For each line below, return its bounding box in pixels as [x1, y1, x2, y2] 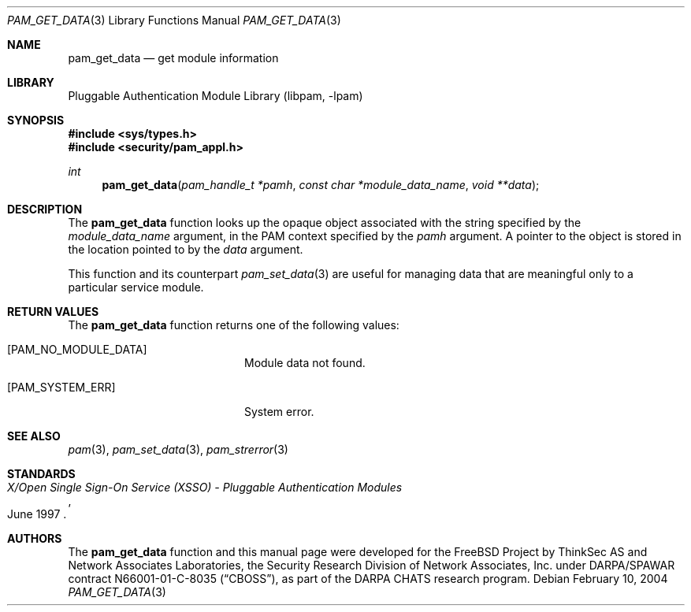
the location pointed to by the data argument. [68, 243, 303, 256]
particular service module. [68, 280, 204, 294]
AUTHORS [7, 532, 62, 545]
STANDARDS [7, 467, 76, 480]
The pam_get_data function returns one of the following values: [68, 318, 399, 332]
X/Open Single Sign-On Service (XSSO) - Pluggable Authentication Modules [7, 480, 403, 494]
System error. [244, 405, 314, 418]
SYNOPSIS [7, 113, 65, 127]
